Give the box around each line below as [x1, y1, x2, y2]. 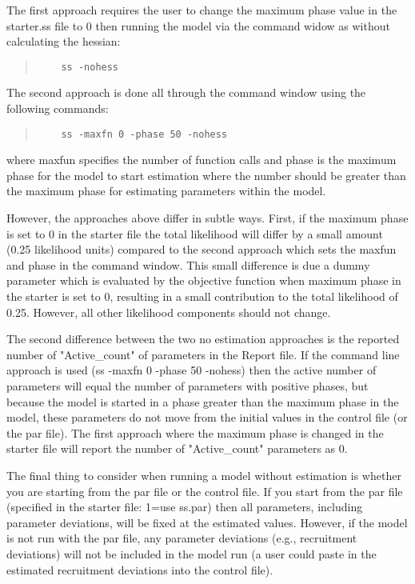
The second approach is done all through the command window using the [6, 84, 366, 101]
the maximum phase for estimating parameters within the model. [6, 182, 326, 199]
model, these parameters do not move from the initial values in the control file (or [6, 409, 408, 426]
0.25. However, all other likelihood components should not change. [6, 303, 331, 320]
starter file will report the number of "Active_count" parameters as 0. [6, 440, 348, 457]
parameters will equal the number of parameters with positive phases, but [6, 378, 369, 394]
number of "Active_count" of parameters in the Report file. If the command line [6, 346, 400, 362]
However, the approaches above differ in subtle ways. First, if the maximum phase [6, 210, 409, 226]
